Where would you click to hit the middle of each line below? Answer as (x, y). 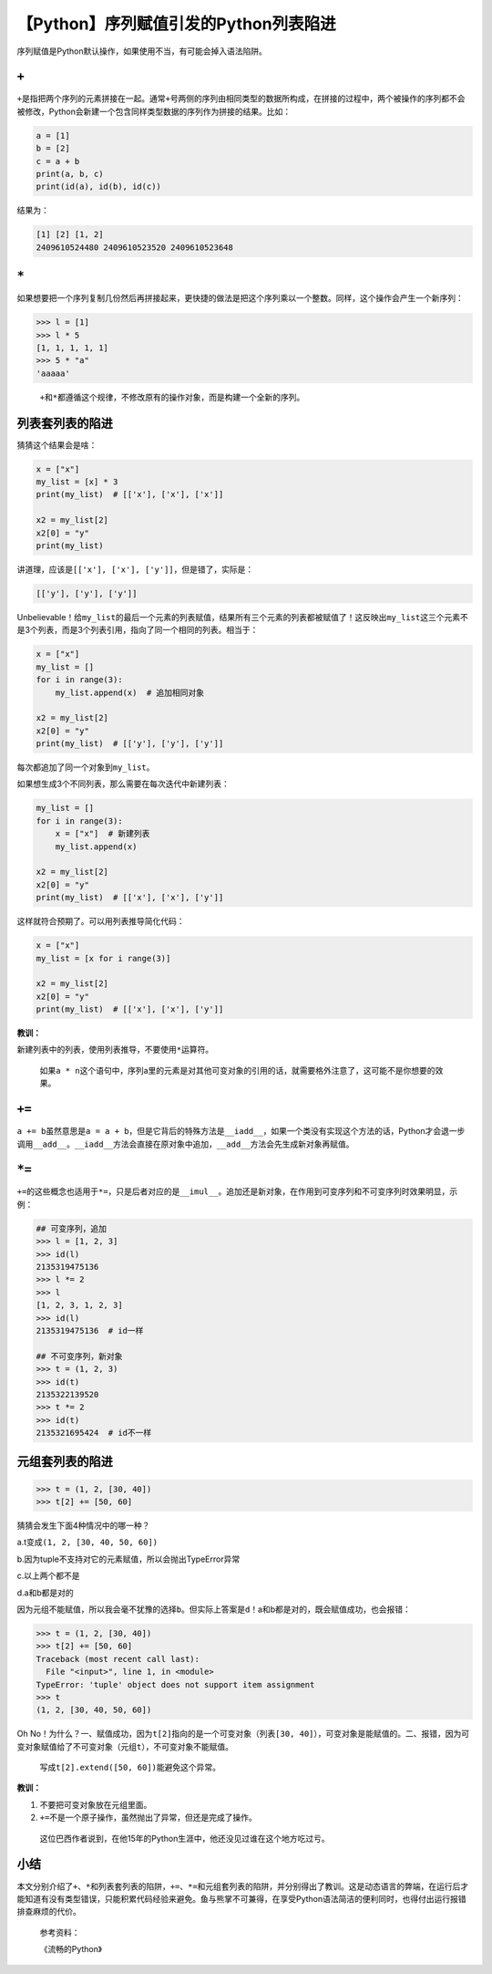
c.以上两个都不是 (49, 1576)
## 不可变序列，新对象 (79, 1356)
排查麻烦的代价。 (49, 1912)
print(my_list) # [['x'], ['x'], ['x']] (130, 494)
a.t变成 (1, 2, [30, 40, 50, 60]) (87, 1543)
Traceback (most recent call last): (118, 1659)
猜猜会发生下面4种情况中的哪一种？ (83, 1526)
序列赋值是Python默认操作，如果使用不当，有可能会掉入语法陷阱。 (142, 51)
